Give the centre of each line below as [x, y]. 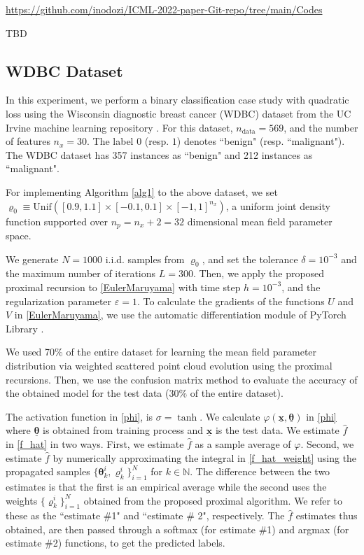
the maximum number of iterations [81, 273]
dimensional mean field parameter [260, 221]
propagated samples [48, 471]
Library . [25, 328]
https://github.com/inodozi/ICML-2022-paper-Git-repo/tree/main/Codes [164, 9]
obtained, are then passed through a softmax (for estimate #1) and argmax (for [177, 529]
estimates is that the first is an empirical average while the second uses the [166, 486]
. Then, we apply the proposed [259, 273]
